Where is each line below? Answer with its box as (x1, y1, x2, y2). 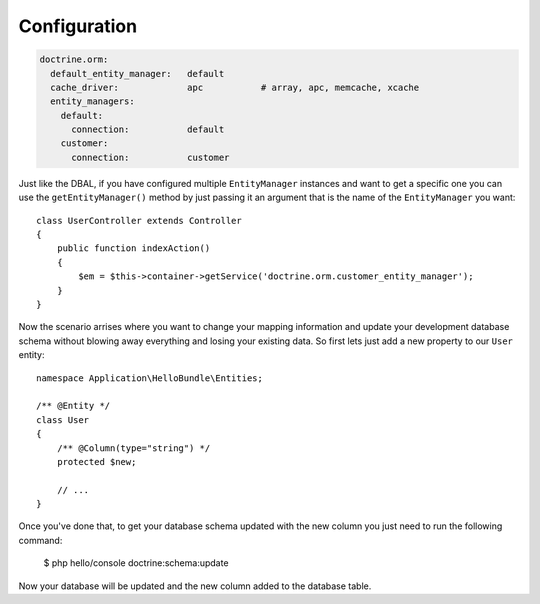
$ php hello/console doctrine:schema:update (43, 557, 229, 569)
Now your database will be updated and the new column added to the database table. (18, 580, 372, 592)
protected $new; (56, 456, 137, 467)
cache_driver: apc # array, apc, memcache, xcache (50, 81, 420, 93)
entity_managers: (50, 96, 135, 107)
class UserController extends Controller (36, 215, 242, 226)
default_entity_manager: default (50, 68, 225, 79)
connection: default (71, 124, 225, 135)
